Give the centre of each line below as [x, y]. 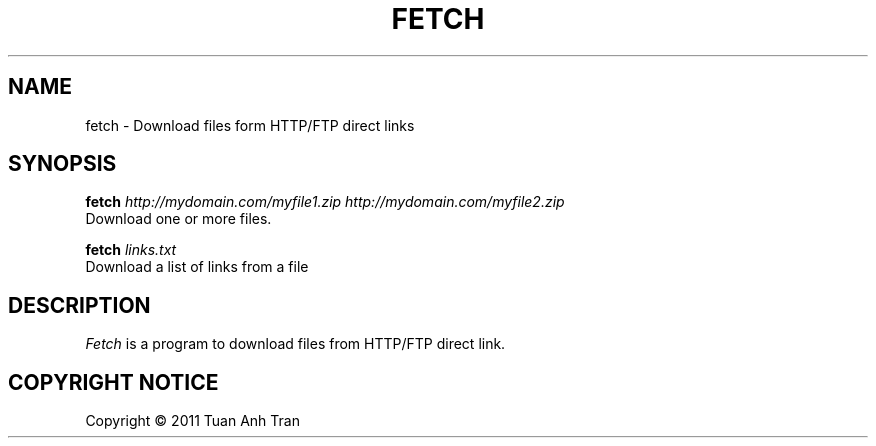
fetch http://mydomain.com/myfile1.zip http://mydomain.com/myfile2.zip [325, 202]
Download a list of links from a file [197, 267]
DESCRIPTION [79, 305]
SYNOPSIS [62, 164]
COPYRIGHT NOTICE [113, 382]
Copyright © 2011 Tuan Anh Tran [192, 421]
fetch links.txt [131, 250]
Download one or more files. [178, 219]
